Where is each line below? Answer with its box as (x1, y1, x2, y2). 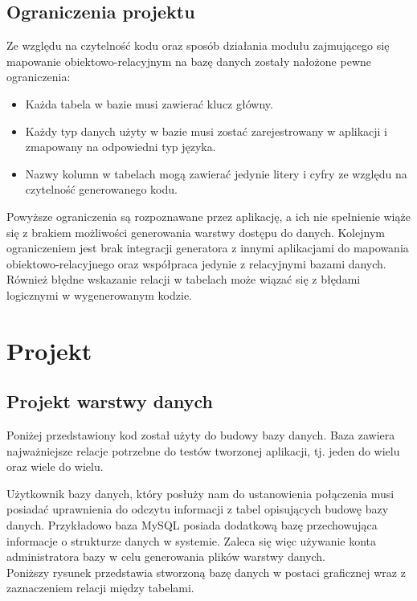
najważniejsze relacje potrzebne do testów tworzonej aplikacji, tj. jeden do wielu (6, 442, 400, 459)
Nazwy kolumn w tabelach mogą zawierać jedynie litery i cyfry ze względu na (25, 165, 407, 182)
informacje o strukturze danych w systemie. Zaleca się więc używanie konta (6, 532, 377, 549)
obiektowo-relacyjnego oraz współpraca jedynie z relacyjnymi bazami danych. (6, 255, 386, 272)
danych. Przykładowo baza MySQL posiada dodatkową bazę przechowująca (6, 517, 378, 534)
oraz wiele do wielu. (6, 458, 104, 475)
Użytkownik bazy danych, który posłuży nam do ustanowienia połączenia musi (6, 484, 395, 501)
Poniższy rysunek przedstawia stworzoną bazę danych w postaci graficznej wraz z (6, 563, 406, 580)
